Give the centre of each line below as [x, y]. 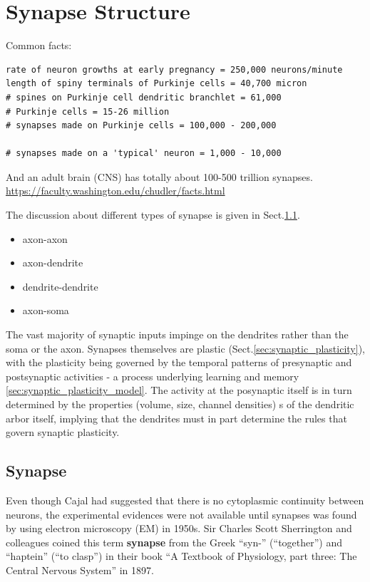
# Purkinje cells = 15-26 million [88, 111]
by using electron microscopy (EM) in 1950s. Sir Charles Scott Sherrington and [179, 528]
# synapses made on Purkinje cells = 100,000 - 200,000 [141, 126]
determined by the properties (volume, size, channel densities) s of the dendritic [180, 404]
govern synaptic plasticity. [63, 432]
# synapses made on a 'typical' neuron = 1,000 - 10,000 [144, 154]
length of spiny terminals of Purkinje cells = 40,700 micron [156, 84]
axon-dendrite [53, 263]
